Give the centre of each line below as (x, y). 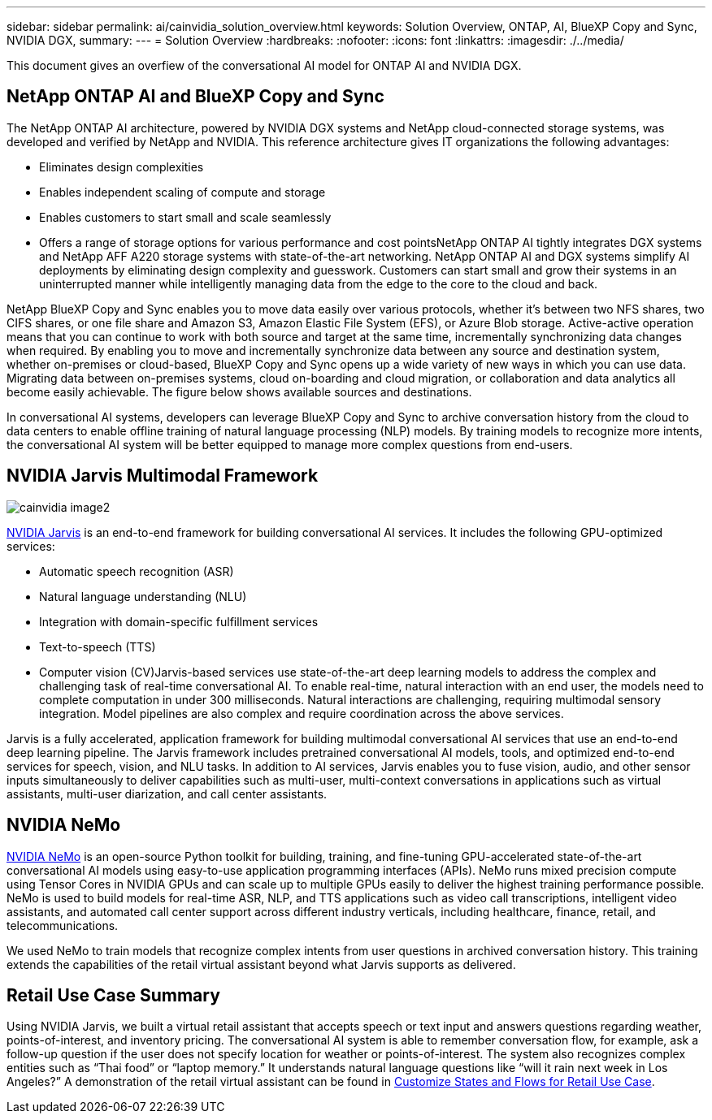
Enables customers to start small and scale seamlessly (185, 217)
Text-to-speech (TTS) (98, 646)
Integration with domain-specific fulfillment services (179, 621)
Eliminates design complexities (122, 166)
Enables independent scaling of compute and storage (182, 192)
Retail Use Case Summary (113, 995)
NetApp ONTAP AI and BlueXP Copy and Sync (195, 97)
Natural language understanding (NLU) (143, 596)
